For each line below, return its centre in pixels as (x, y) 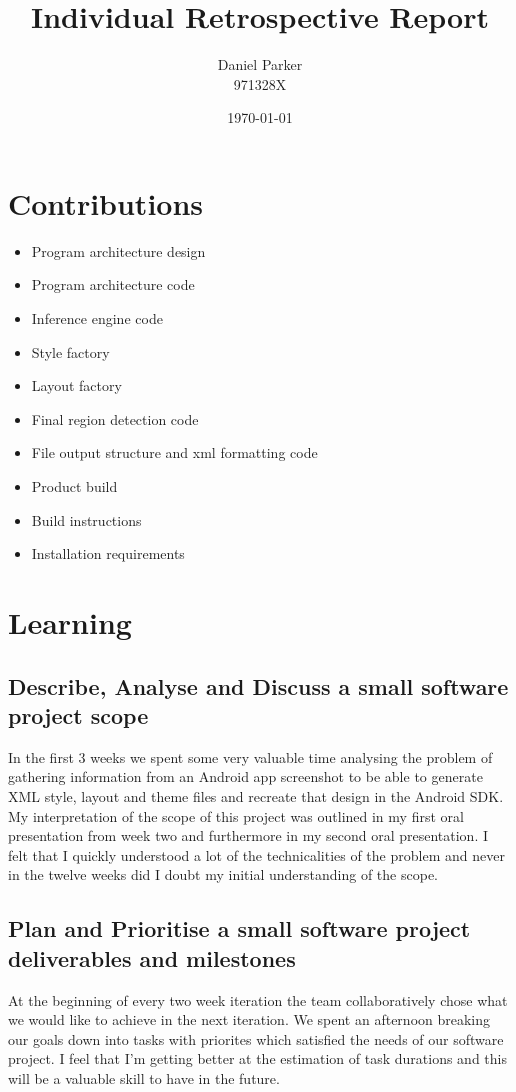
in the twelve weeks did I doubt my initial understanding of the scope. (223, 874)
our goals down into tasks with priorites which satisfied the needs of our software (256, 1038)
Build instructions (86, 519)
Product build (74, 486)
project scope (78, 714)
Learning (70, 621)
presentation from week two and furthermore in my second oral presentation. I (248, 835)
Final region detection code (115, 418)
